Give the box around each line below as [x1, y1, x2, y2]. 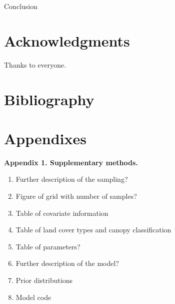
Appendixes [4, 128, 86, 148]
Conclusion [4, 1, 37, 11]
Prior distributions [15, 274, 73, 285]
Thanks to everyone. [4, 59, 66, 70]
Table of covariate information [15, 207, 108, 218]
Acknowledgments [4, 30, 130, 51]
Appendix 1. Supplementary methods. [4, 157, 138, 167]
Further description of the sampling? [15, 174, 128, 184]
